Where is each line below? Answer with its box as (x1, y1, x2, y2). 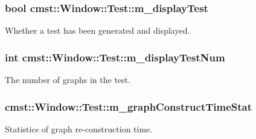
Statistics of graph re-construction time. (5, 122, 153, 135)
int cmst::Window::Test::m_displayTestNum (5, 49, 225, 64)
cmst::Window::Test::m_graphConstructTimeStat (5, 99, 252, 114)
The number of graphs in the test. (5, 73, 130, 86)
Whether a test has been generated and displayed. (5, 24, 190, 37)
